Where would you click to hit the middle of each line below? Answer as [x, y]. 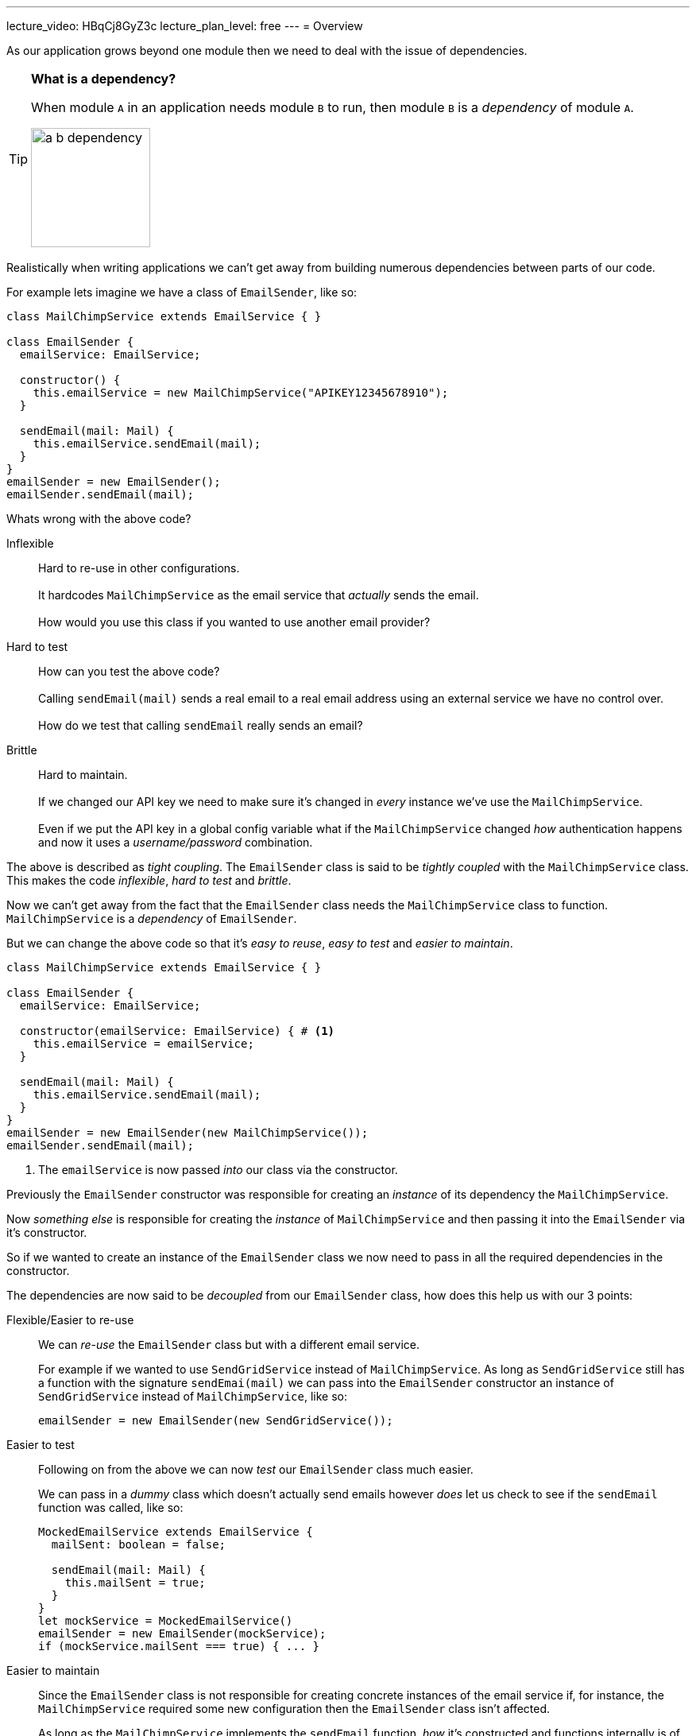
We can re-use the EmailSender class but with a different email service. [229, 1345]
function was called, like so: [111, 1507]
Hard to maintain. [83, 775]
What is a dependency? [104, 79]
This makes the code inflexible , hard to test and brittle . [149, 880]
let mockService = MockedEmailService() [166, 1621]
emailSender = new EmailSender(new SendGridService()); [216, 1420]
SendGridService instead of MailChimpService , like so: [193, 1396]
